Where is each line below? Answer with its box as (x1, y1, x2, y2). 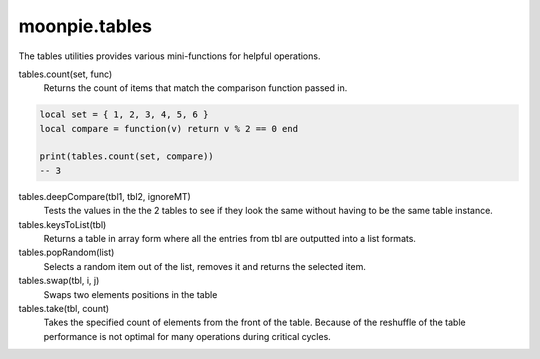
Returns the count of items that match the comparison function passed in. (43, 82, 348, 94)
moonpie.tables (18, 15, 152, 37)
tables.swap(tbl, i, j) (18, 275, 100, 287)
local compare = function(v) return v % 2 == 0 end (39, 123, 299, 134)
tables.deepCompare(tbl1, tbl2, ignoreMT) (18, 190, 192, 202)
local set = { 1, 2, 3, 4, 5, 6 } (39, 109, 209, 120)
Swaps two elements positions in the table (43, 288, 218, 300)
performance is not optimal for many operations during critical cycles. (43, 330, 332, 342)
